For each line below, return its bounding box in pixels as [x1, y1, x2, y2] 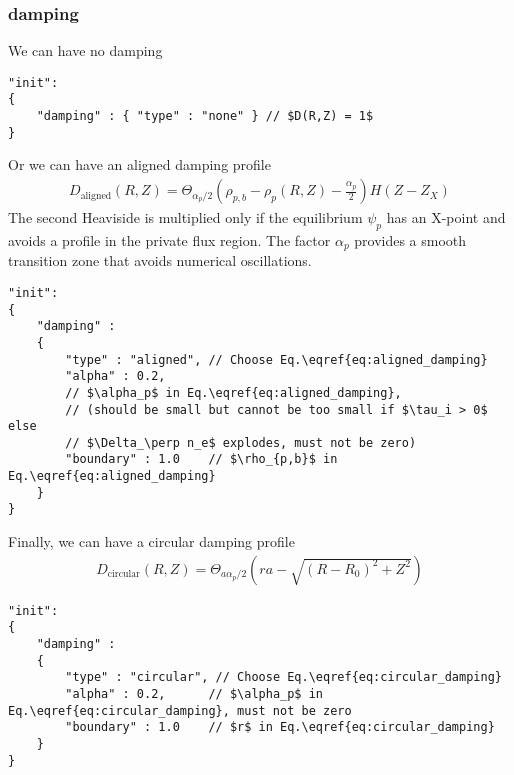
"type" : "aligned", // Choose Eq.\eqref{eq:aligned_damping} [65, 352, 488, 367]
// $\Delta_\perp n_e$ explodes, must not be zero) [65, 435, 417, 450]
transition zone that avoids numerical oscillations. [8, 250, 312, 271]
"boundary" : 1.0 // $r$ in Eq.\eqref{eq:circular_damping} [65, 720, 495, 735]
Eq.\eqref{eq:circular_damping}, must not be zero [8, 703, 352, 718]
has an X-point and [386, 207, 506, 228]
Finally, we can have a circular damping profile [8, 531, 295, 552]
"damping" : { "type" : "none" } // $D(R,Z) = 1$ [36, 109, 374, 124]
